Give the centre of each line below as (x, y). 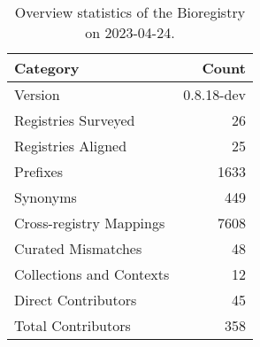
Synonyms (46, 197)
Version (37, 94)
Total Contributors (73, 325)
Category (47, 68)
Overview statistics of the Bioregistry (130, 12)
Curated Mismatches (78, 248)
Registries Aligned (71, 146)
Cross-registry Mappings (90, 223)
